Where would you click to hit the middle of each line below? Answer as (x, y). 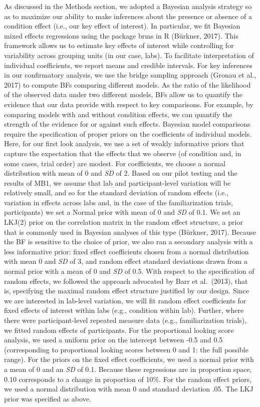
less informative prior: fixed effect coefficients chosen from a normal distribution (126, 251)
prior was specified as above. (48, 398)
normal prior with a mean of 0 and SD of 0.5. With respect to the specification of (129, 271)
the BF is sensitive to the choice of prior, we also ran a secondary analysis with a (128, 242)
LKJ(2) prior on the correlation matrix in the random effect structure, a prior (123, 222)
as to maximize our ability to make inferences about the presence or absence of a (128, 16)
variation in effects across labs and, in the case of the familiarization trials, (119, 202)
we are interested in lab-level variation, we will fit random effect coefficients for (125, 300)
